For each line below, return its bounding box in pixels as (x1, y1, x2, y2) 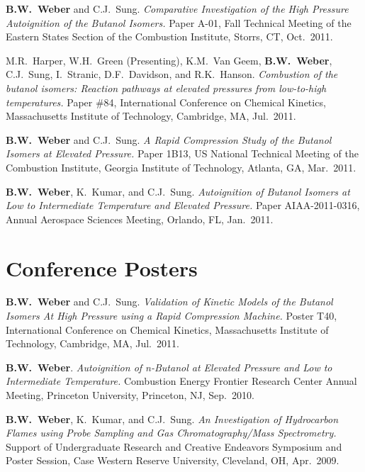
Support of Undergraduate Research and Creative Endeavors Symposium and (6, 439, 342, 454)
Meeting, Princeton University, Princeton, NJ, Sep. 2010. (6, 388, 254, 402)
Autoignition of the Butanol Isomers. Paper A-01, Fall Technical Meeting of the (6, 15, 352, 30)
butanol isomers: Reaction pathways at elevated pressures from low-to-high (6, 80, 327, 95)
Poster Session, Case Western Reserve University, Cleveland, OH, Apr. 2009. (6, 453, 339, 468)
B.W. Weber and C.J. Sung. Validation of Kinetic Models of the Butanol (6, 294, 333, 309)
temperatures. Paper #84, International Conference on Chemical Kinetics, (6, 94, 326, 109)
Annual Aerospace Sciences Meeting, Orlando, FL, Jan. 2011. (6, 211, 274, 226)
